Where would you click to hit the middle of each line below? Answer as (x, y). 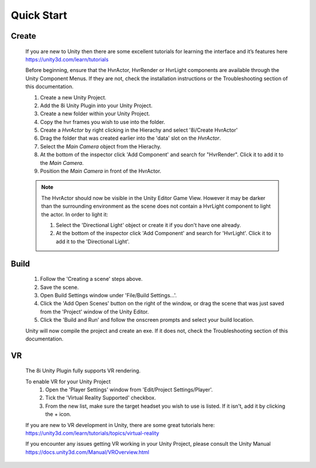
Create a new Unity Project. (73, 97)
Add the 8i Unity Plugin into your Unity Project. (96, 105)
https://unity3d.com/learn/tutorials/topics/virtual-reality (92, 433)
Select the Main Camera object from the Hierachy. (101, 146)
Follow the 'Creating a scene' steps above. (91, 279)
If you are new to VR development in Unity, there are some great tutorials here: (120, 425)
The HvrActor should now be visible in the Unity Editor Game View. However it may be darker (153, 198)
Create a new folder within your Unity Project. (95, 113)
